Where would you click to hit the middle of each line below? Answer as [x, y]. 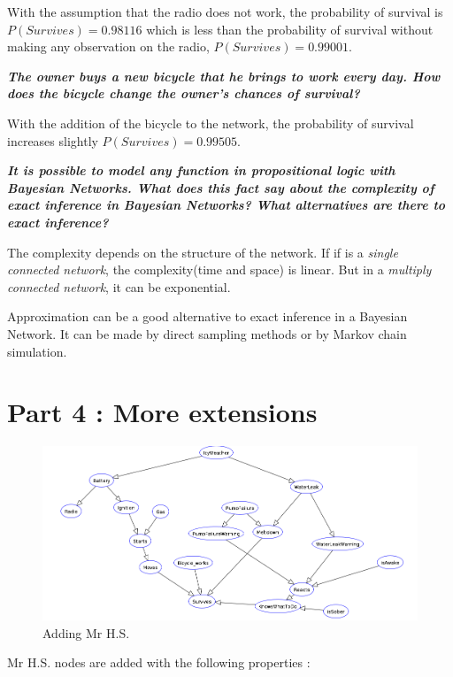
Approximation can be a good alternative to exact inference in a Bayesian [207, 316]
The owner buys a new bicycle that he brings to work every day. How [224, 76]
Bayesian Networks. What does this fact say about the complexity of [221, 187]
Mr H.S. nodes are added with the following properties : [159, 662]
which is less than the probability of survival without [290, 29]
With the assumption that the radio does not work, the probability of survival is [225, 12]
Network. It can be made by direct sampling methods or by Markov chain [207, 333]
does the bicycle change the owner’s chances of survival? [184, 93]
